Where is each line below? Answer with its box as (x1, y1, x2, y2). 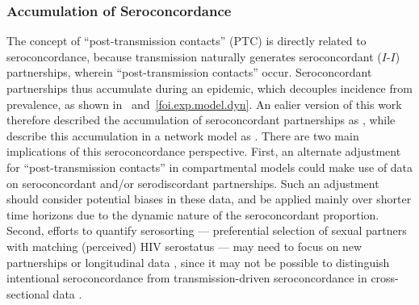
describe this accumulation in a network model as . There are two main (6, 127, 359, 144)
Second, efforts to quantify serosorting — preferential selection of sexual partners (6, 222, 407, 239)
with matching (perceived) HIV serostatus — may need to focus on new (6, 237, 362, 254)
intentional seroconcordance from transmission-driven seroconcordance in (6, 269, 367, 286)
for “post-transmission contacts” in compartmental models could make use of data (6, 158, 413, 175)
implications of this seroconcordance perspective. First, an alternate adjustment (6, 143, 401, 160)
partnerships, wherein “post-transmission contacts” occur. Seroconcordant (6, 64, 372, 81)
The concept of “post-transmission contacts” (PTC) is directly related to (6, 32, 367, 49)
